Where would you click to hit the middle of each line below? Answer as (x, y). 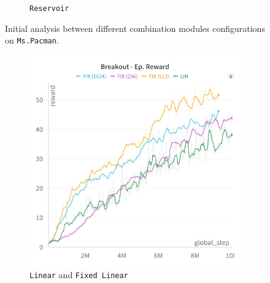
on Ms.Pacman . (32, 40)
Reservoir (49, 9)
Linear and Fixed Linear (79, 274)
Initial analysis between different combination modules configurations (135, 28)
